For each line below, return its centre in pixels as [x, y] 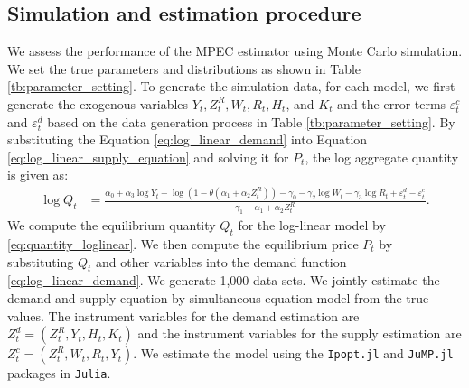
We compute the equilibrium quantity [112, 225]
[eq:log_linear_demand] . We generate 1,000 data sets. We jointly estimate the [224, 280]
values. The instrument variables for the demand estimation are [183, 315]
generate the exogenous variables [98, 103]
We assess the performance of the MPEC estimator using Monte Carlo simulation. [235, 51]
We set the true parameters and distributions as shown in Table [184, 68]
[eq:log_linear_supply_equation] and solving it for [148, 157]
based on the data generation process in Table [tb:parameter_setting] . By [251, 121]
